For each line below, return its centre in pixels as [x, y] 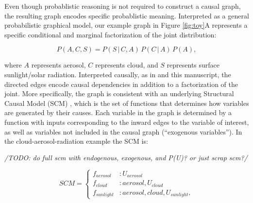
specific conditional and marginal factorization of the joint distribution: [110, 34]
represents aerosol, [59, 65]
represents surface [193, 65]
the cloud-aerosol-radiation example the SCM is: [76, 141]
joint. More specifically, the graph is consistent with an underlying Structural [119, 93]
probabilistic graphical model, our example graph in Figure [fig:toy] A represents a [126, 25]
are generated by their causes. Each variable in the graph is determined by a [118, 112]
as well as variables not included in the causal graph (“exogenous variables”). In [123, 131]
